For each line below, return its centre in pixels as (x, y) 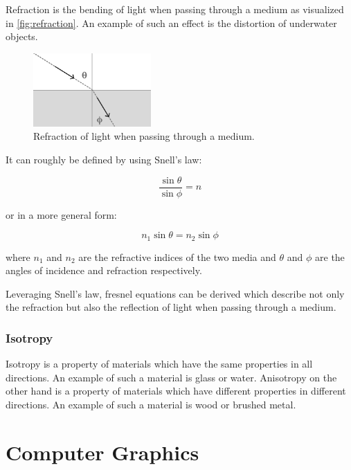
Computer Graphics (102, 452)
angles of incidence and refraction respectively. (104, 270)
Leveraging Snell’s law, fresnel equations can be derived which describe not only (175, 293)
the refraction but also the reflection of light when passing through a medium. (171, 307)
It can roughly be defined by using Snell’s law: (104, 159)
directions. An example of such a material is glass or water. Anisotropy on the (171, 377)
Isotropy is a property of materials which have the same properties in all (159, 364)
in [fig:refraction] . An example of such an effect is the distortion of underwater (171, 22)
